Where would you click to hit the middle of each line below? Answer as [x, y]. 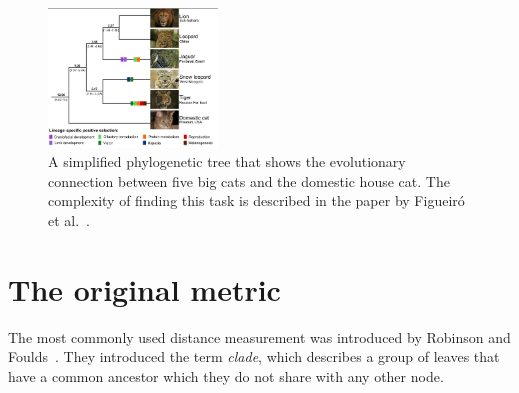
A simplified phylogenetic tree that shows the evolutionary [227, 161]
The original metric [144, 288]
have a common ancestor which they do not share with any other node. [226, 375]
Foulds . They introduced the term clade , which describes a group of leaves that [254, 356]
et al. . [69, 219]
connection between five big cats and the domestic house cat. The [249, 180]
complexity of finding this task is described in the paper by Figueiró [256, 200]
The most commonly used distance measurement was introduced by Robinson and [259, 336]
